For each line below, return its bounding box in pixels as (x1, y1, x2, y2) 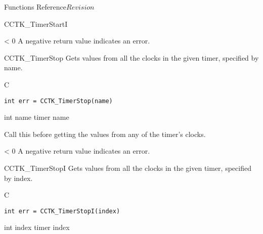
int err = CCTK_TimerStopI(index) (4, 207, 120, 215)
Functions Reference (4, 2, 67, 12)
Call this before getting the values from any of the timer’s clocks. (4, 128, 206, 139)
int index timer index (4, 222, 70, 232)
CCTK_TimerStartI (4, 18, 68, 29)
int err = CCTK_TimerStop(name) (4, 97, 113, 105)
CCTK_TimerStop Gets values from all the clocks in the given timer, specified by (4, 52, 259, 63)
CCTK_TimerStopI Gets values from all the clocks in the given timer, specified (4, 163, 251, 173)
